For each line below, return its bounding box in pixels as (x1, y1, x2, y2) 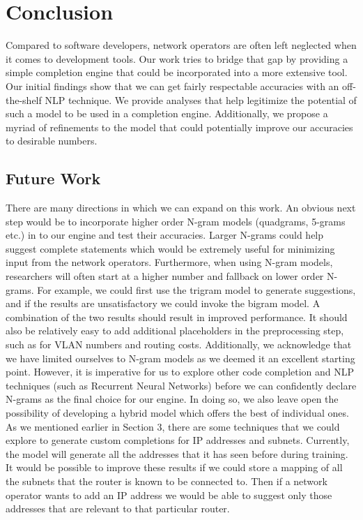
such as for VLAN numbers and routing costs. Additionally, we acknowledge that (6, 337, 352, 352)
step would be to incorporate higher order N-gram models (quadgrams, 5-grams (6, 214, 346, 228)
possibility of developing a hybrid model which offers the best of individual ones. (6, 405, 349, 419)
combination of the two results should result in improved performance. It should (6, 309, 348, 324)
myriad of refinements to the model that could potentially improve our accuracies (6, 119, 353, 134)
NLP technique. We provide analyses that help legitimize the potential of (45, 92, 357, 107)
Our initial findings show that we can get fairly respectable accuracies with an (6, 78, 339, 93)
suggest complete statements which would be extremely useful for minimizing (6, 241, 335, 255)
